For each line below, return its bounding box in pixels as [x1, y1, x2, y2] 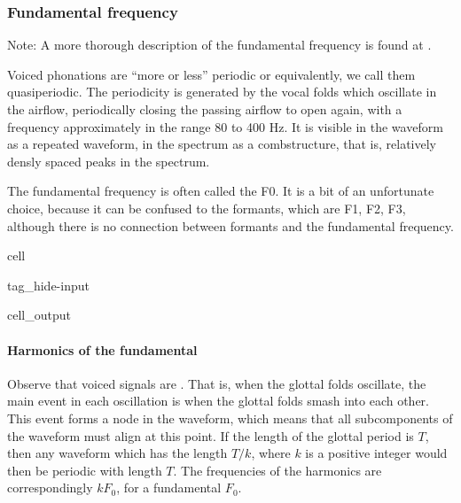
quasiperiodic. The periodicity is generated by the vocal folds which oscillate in [7, 82, 437, 101]
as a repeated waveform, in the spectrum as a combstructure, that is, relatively [7, 135, 436, 153]
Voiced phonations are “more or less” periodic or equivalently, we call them [7, 65, 416, 83]
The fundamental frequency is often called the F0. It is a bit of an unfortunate [7, 182, 434, 200]
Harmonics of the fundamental [7, 340, 198, 359]
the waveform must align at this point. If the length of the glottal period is [7, 426, 414, 445]
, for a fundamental [116, 478, 222, 497]
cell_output [7, 306, 71, 324]
